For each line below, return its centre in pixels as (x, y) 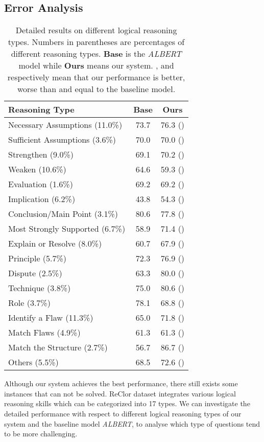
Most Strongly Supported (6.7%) (67, 229)
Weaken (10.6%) (37, 169)
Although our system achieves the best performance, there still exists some (121, 383)
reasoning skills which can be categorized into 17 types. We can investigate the (127, 403)
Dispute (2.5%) (35, 273)
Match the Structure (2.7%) (58, 347)
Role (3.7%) (29, 303)
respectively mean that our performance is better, (96, 77)
